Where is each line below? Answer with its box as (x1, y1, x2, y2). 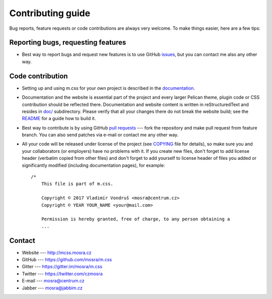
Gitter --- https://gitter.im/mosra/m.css (22, 264, 103, 270)
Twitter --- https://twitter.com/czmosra (22, 270, 103, 277)
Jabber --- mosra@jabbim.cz (22, 285, 83, 291)
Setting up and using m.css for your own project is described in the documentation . (22, 85, 195, 91)
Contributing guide (9, 8, 91, 19)
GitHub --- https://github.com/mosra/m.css (22, 257, 112, 263)
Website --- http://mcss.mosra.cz (22, 250, 92, 256)
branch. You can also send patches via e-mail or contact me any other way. (22, 132, 179, 138)
